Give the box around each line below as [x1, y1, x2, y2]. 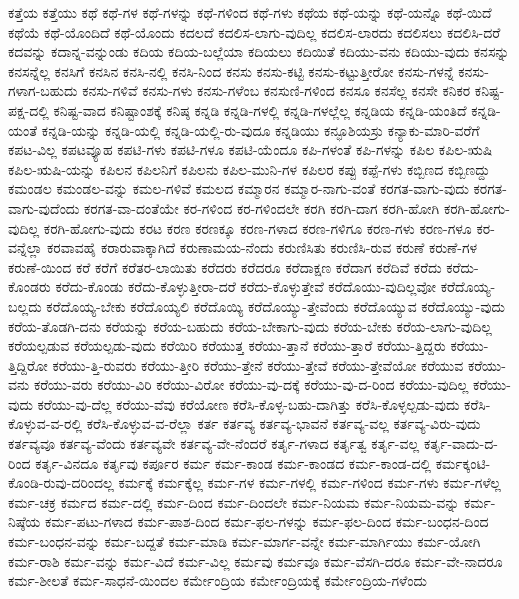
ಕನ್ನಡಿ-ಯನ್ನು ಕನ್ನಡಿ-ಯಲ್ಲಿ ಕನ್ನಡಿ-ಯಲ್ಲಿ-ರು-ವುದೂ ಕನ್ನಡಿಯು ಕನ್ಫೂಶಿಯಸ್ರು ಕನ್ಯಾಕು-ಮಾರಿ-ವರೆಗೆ [41, 119, 480, 140]
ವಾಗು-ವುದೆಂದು [8, 197, 80, 218]
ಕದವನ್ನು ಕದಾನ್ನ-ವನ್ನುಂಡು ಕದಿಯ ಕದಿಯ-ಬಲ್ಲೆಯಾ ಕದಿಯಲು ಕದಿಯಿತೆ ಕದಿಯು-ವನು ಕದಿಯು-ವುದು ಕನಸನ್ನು [8, 41, 510, 62]
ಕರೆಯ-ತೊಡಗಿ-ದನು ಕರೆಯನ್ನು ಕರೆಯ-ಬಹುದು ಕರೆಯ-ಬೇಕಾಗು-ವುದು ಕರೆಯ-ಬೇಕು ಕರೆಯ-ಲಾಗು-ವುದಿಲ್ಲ [8, 315, 492, 336]
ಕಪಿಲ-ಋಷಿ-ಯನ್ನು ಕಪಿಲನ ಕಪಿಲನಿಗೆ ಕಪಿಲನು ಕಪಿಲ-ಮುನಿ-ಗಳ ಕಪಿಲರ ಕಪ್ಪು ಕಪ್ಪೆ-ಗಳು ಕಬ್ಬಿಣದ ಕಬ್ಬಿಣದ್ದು [8, 158, 490, 179]
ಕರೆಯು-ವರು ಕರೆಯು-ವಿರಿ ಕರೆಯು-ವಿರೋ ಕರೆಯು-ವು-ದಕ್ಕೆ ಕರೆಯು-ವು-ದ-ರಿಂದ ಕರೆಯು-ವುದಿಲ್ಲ [33, 374, 469, 395]
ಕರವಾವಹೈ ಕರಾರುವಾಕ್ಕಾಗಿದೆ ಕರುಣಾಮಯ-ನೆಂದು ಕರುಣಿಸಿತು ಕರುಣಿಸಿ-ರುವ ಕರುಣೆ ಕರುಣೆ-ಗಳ [47, 237, 478, 258]
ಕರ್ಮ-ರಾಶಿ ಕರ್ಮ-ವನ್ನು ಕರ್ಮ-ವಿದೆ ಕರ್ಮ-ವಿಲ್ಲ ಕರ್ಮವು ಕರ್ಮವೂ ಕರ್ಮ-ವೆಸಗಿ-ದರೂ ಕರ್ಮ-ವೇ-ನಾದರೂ [8, 550, 503, 571]
